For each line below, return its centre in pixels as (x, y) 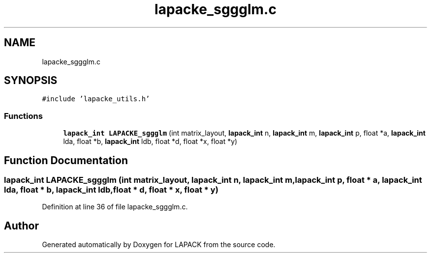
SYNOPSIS (31, 81)
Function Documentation (66, 160)
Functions (23, 116)
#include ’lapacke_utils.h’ (96, 99)
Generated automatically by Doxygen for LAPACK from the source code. (159, 245)
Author (21, 226)
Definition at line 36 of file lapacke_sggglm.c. (115, 207)
